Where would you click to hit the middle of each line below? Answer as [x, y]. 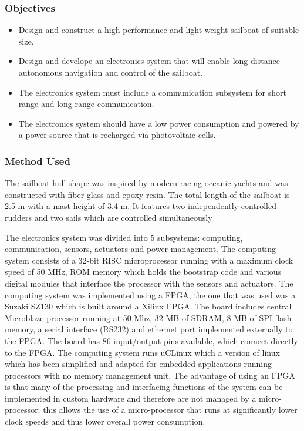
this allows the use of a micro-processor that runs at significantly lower [170, 410]
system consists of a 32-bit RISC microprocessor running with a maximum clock [149, 260]
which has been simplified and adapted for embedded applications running [138, 364]
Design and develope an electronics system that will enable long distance [149, 61]
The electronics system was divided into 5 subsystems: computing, [124, 237]
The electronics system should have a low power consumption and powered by [159, 123]
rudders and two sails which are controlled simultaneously [109, 217]
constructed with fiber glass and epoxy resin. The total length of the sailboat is [147, 194]
